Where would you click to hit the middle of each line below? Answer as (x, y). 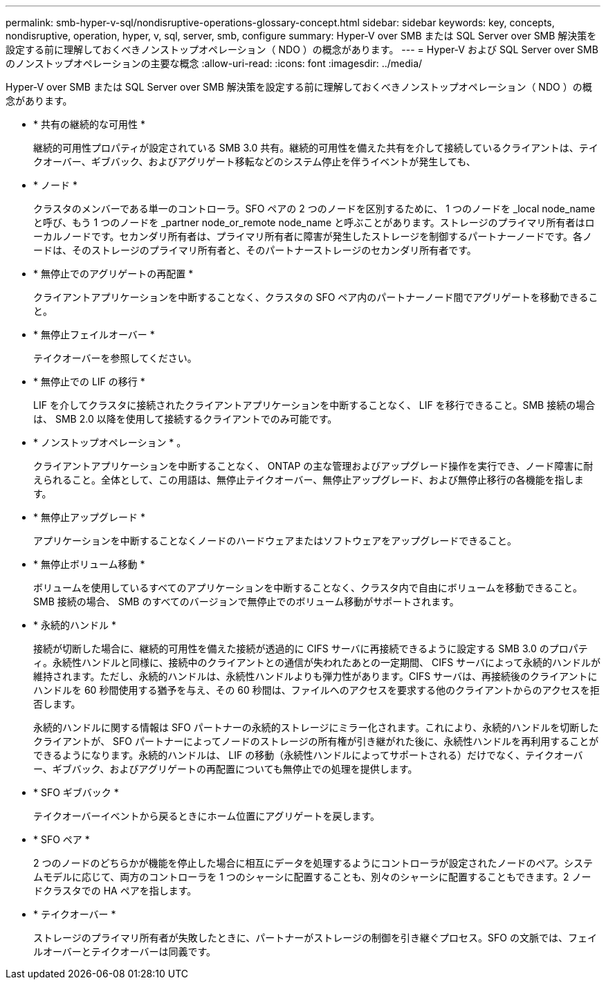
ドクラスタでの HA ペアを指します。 (115, 891)
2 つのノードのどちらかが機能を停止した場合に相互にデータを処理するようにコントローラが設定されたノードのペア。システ (313, 863)
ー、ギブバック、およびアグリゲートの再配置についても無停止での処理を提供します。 (226, 769)
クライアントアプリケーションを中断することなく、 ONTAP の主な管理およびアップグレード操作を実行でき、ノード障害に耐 (313, 466)
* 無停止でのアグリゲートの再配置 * (113, 274)
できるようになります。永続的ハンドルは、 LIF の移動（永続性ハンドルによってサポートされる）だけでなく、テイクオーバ (308, 755)
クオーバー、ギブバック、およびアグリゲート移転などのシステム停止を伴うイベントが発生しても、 (255, 162)
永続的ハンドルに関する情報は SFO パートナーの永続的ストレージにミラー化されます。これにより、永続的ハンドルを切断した (316, 727)
